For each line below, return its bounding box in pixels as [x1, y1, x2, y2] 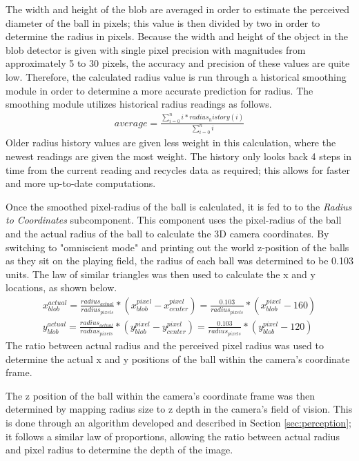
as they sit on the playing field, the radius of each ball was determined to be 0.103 [6, 253, 353, 268]
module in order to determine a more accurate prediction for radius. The [6, 83, 313, 97]
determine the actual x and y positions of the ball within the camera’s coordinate [6, 351, 350, 366]
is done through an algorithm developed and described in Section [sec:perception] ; [6, 415, 351, 429]
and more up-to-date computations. [6, 176, 156, 190]
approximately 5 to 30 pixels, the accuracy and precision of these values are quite [6, 56, 350, 70]
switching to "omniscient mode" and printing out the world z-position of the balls [6, 239, 349, 254]
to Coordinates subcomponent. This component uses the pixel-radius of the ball [6, 213, 342, 227]
